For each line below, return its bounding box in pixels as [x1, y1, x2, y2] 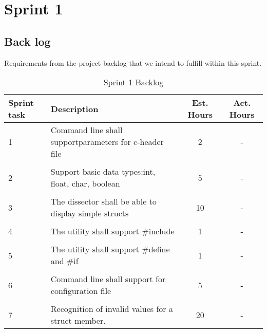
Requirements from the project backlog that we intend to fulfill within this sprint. [4, 57, 262, 68]
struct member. [50, 314, 106, 327]
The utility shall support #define [50, 243, 170, 255]
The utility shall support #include [50, 225, 175, 237]
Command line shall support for [50, 273, 166, 285]
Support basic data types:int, [50, 165, 156, 178]
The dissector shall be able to [50, 195, 157, 208]
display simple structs [50, 207, 129, 219]
